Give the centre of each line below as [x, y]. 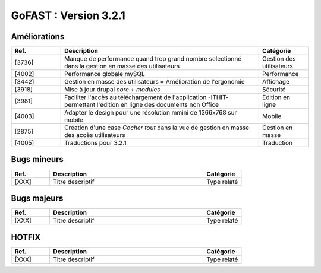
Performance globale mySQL [105, 74]
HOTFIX [26, 237]
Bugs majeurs [37, 198]
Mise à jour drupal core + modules [112, 90]
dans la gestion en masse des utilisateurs [122, 66]
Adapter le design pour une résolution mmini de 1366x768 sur [151, 113]
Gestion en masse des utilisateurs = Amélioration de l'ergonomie [155, 82]
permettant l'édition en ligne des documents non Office [142, 105]
